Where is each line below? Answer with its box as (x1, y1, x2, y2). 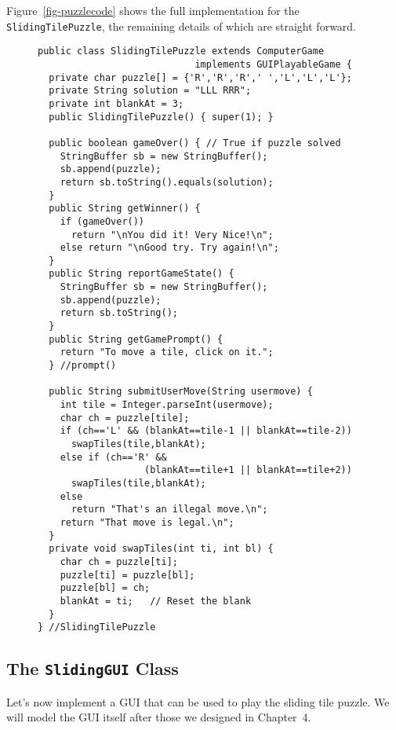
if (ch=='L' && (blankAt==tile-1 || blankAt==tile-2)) (60, 425, 352, 437)
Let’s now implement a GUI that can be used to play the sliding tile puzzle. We (6, 693, 390, 710)
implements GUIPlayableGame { (194, 58, 352, 70)
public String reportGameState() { (49, 268, 234, 280)
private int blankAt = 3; (49, 97, 184, 109)
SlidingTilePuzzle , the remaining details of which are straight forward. (6, 17, 357, 34)
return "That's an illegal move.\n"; (71, 504, 268, 515)
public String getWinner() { (49, 203, 201, 215)
